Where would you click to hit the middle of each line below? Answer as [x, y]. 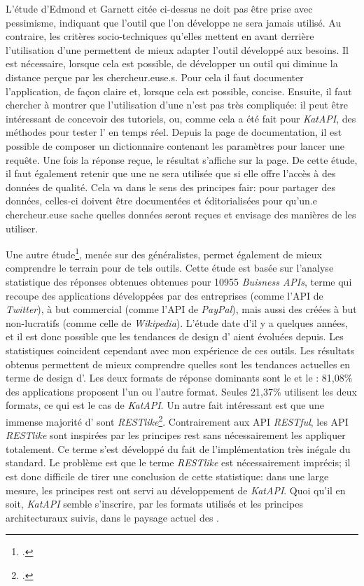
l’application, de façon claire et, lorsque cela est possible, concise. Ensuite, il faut [179, 91]
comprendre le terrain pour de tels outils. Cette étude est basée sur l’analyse [170, 268]
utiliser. [22, 228]
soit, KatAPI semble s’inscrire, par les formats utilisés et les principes [154, 504]
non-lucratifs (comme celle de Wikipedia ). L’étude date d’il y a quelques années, [177, 322]
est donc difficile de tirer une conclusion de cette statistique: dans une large [167, 476]
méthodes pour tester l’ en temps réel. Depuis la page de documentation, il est [174, 132]
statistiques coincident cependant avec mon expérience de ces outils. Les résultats [180, 350]
